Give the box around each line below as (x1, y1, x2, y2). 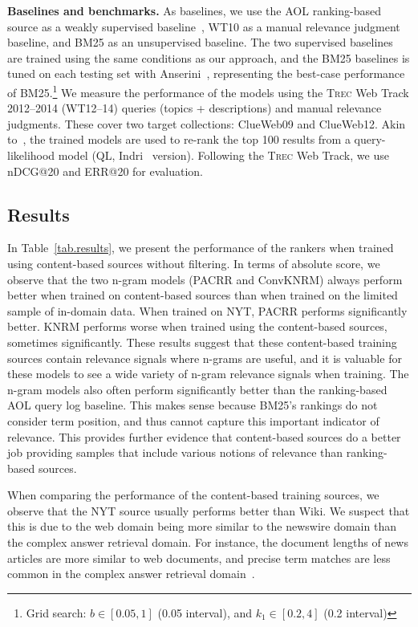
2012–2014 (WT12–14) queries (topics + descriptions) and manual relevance (7, 100, 382, 116)
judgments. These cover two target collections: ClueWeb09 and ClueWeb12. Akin (7, 115, 406, 132)
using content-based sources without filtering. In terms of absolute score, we (7, 254, 380, 271)
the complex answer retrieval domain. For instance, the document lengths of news (7, 534, 408, 551)
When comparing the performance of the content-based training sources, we (7, 487, 379, 503)
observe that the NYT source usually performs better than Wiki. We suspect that (7, 502, 410, 519)
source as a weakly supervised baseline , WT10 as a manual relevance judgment (7, 18, 400, 35)
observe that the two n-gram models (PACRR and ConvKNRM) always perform (7, 271, 403, 287)
